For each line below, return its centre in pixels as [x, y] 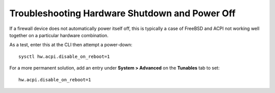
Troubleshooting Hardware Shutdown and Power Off [122, 13]
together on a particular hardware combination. [59, 35]
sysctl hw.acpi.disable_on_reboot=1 [64, 56]
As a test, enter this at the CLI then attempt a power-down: [71, 45]
